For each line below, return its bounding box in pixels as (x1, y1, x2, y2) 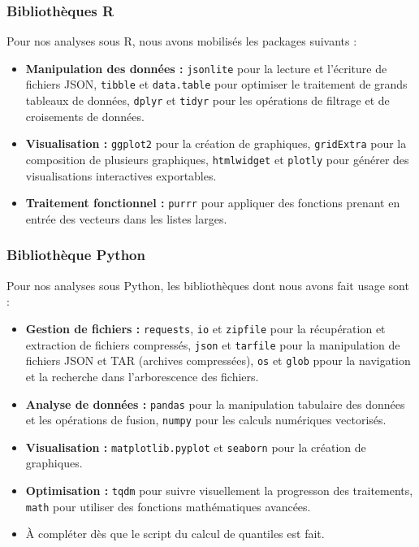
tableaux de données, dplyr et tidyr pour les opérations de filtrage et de (25, 92, 390, 109)
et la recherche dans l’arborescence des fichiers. (25, 367, 259, 384)
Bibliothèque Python (6, 245, 145, 265)
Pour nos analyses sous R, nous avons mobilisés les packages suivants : (6, 33, 357, 50)
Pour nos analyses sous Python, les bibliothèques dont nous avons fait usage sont (6, 276, 409, 293)
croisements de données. (25, 107, 145, 124)
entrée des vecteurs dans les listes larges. (25, 210, 227, 227)
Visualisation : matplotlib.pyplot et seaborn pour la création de (25, 438, 366, 455)
